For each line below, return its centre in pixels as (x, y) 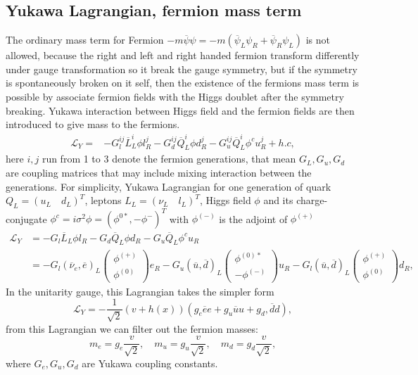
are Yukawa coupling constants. (150, 363)
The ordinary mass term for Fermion (85, 40)
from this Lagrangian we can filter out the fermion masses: (132, 328)
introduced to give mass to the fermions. (93, 124)
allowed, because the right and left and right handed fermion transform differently (183, 55)
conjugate (26, 218)
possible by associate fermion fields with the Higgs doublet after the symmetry (175, 96)
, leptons (103, 200)
